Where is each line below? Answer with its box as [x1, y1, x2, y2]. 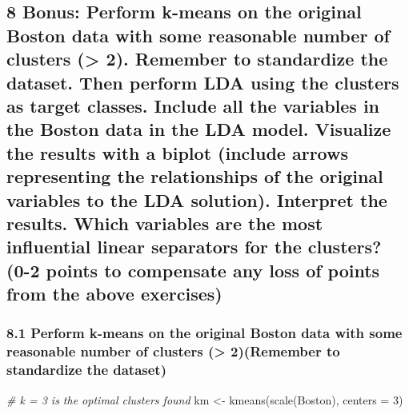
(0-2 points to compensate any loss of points [6, 257, 380, 282]
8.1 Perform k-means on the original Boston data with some [6, 323, 403, 343]
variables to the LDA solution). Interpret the [6, 187, 387, 212]
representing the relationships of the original [6, 164, 383, 189]
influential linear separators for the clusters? [6, 234, 382, 259]
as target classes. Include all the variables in [6, 93, 380, 117]
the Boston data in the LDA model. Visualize [6, 117, 391, 141]
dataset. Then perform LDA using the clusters [6, 70, 399, 94]
